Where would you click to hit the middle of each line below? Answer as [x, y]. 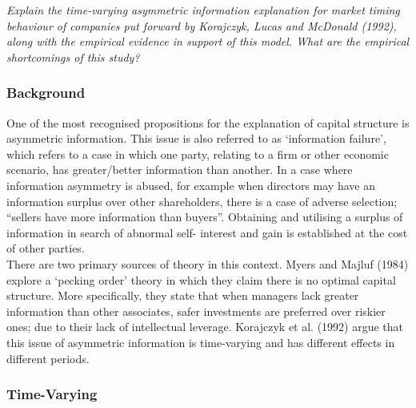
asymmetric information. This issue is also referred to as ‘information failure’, [196, 138]
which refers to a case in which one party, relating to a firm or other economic [198, 154]
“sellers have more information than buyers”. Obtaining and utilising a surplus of [205, 217]
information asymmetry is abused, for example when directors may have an [191, 185]
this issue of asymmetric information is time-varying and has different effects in [201, 342]
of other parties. [46, 248]
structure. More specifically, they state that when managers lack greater [183, 295]
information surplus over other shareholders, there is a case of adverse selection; [202, 201]
